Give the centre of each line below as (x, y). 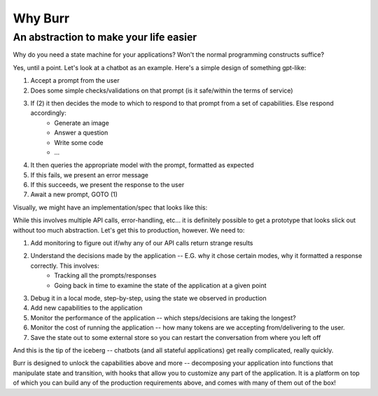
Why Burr (41, 18)
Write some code (79, 142)
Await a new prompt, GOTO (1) (74, 194)
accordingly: (48, 113)
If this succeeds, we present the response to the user (107, 185)
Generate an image (82, 123)
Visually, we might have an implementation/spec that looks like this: (110, 207)
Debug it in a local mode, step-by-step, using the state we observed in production (148, 298)
